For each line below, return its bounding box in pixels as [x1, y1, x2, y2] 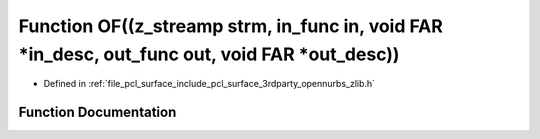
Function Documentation [18, 104, 177, 121]
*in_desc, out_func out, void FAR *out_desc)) [18, 43, 400, 65]
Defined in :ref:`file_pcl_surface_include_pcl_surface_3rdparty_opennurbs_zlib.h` [43, 78, 375, 90]
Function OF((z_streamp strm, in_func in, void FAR [18, 15, 444, 37]
